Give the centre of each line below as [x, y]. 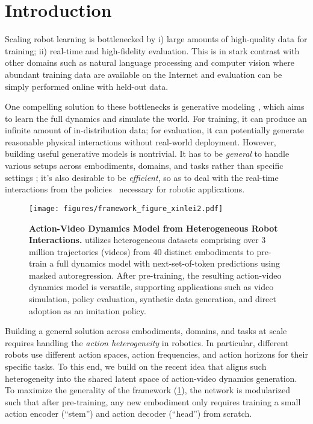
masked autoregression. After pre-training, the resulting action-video [155, 275]
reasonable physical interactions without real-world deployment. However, [141, 141]
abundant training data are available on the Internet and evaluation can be [144, 74]
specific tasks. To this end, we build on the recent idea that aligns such [136, 366]
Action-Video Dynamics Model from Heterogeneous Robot [153, 228]
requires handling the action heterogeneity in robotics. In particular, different [147, 342]
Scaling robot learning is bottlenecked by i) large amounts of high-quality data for [156, 39]
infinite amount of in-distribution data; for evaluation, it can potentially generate [154, 130]
